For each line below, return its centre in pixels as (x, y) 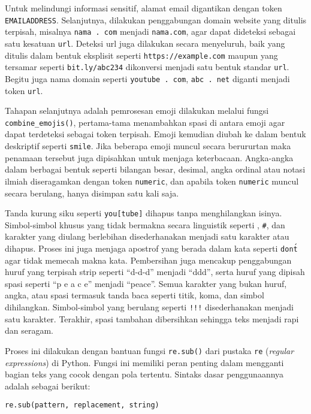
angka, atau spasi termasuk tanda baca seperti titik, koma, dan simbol (135, 295)
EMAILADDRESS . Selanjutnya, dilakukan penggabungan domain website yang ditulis (156, 19)
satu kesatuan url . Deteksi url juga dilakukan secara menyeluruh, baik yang (145, 43)
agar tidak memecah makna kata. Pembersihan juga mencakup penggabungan (148, 260)
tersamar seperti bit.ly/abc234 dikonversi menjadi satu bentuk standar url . (147, 67)
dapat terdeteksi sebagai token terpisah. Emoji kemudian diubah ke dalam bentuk (155, 134)
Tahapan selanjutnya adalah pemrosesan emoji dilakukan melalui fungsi (137, 111)
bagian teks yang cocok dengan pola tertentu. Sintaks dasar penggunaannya (144, 374)
